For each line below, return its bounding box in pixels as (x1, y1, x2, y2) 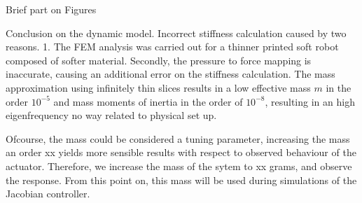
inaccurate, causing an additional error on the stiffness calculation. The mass (6, 66, 335, 81)
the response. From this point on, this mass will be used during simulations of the (6, 172, 357, 187)
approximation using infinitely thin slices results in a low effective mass (6, 80, 311, 94)
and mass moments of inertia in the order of (53, 94, 243, 108)
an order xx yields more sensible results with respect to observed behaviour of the (6, 145, 356, 160)
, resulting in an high (265, 94, 355, 108)
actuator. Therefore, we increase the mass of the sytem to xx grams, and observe (6, 158, 352, 173)
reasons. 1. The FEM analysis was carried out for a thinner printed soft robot (6, 39, 339, 54)
